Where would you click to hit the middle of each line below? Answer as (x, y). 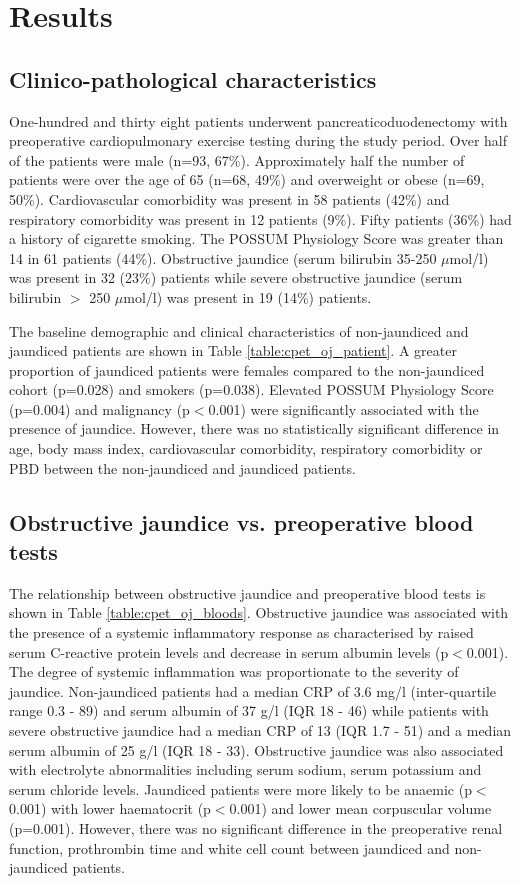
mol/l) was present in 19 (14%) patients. (247, 296)
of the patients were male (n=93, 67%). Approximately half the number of (237, 159)
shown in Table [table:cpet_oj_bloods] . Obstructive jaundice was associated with (259, 612)
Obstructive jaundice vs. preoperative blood (241, 521)
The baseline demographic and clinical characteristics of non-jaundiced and (239, 330)
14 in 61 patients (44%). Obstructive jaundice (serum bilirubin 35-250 (223, 257)
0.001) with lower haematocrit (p (110, 808)
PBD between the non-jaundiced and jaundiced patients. (182, 467)
